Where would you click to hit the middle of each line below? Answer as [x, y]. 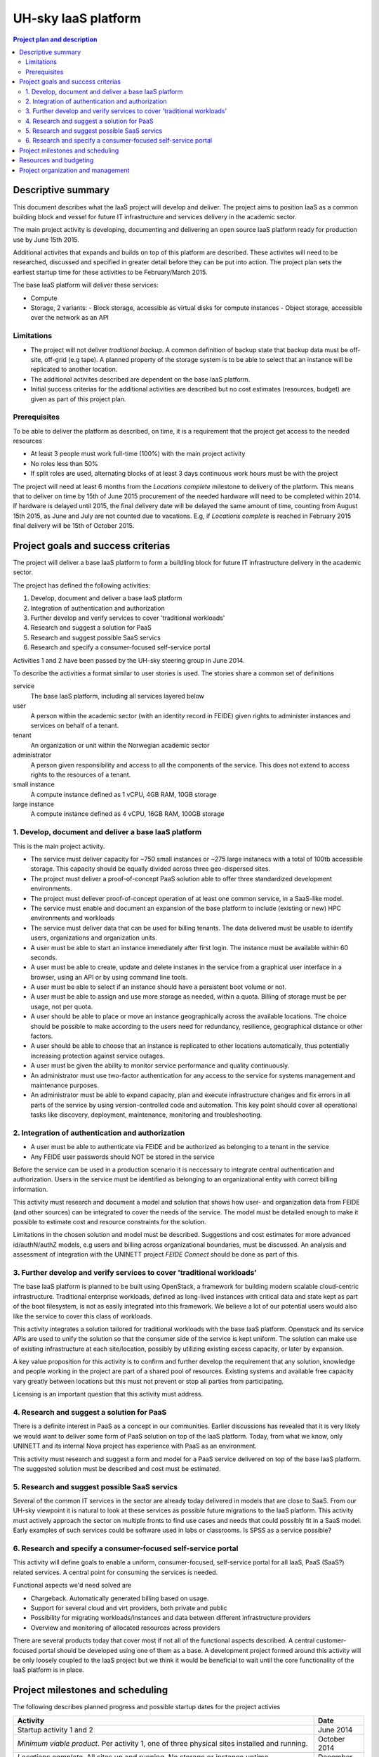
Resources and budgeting [56, 160]
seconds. [44, 957]
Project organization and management [74, 170]
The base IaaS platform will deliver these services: [86, 285]
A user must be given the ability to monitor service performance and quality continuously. [160, 1065]
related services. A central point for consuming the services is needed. [115, 1572]
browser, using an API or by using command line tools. [109, 977]
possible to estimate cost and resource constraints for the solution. [110, 1222]
